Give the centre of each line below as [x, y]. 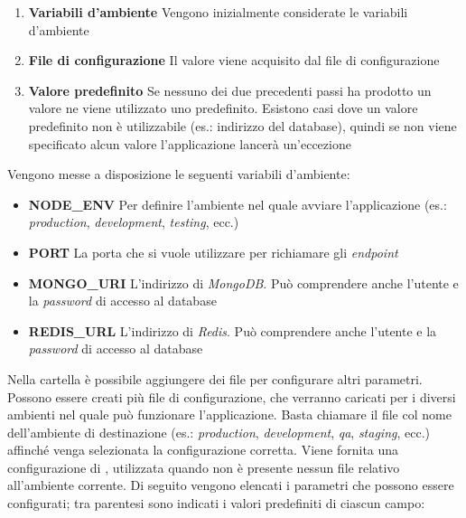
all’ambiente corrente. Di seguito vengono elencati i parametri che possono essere [231, 485]
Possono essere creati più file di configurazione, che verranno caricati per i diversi [232, 396]
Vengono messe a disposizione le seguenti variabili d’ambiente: [179, 174]
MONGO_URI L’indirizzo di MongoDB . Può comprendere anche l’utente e [243, 283]
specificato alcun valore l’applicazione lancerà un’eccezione [190, 143]
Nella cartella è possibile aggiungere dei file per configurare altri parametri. [215, 378]
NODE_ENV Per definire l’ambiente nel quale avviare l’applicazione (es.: [238, 204]
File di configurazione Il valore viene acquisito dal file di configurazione [234, 60]
